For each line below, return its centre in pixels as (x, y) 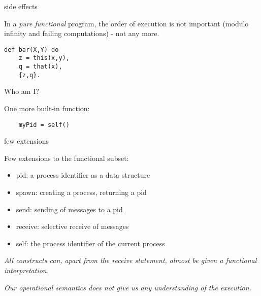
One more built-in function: (47, 108)
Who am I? (22, 91)
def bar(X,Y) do (31, 50)
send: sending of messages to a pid (69, 209)
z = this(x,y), (44, 58)
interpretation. (27, 270)
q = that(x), (40, 67)
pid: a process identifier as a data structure (83, 175)
